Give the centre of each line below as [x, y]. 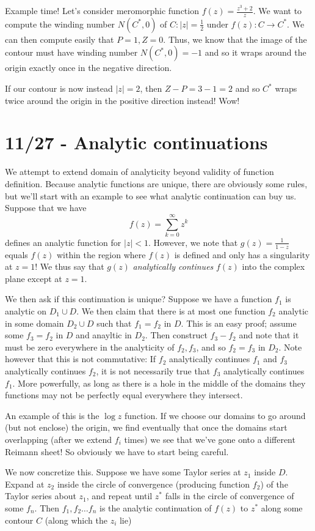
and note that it [269, 335]
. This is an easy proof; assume [239, 323]
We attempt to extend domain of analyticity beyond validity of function [139, 172]
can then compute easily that [60, 39]
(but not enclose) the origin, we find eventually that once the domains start [146, 427]
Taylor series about [41, 496]
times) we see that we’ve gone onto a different [210, 439]
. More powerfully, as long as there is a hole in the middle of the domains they [159, 383]
